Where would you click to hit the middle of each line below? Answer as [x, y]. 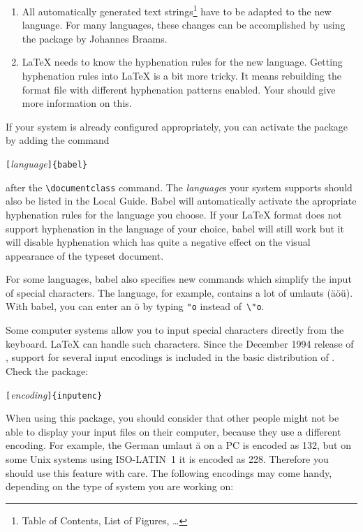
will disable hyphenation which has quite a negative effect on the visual [158, 242]
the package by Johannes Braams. [95, 38]
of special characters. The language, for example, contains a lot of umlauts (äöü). [179, 292]
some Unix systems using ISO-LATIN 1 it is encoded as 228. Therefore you [167, 458]
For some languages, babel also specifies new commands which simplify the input [179, 279]
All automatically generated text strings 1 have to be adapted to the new [177, 10]
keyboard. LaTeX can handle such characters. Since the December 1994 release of [180, 343]
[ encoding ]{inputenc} [54, 394]
